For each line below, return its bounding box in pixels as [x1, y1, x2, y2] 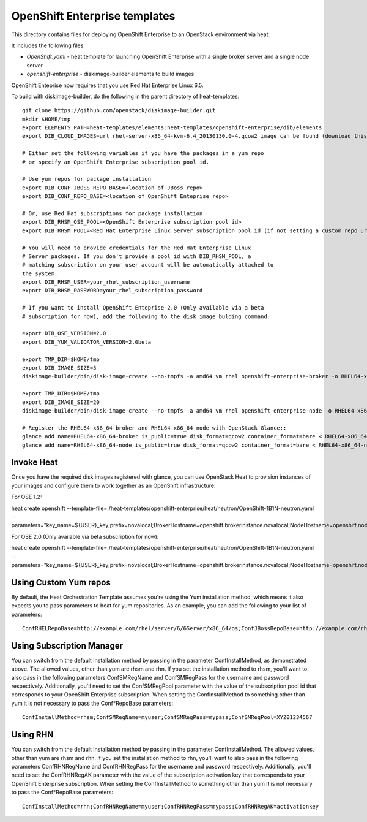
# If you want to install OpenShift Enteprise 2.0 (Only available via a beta [22, 304, 264, 311]
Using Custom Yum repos [11, 577, 111, 588]
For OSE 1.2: [11, 493, 42, 501]
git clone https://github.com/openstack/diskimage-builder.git [22, 107, 216, 114]
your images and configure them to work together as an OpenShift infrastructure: [11, 482, 216, 489]
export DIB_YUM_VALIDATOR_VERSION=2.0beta [22, 338, 152, 346]
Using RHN [11, 729, 54, 740]
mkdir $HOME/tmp [22, 115, 71, 123]
